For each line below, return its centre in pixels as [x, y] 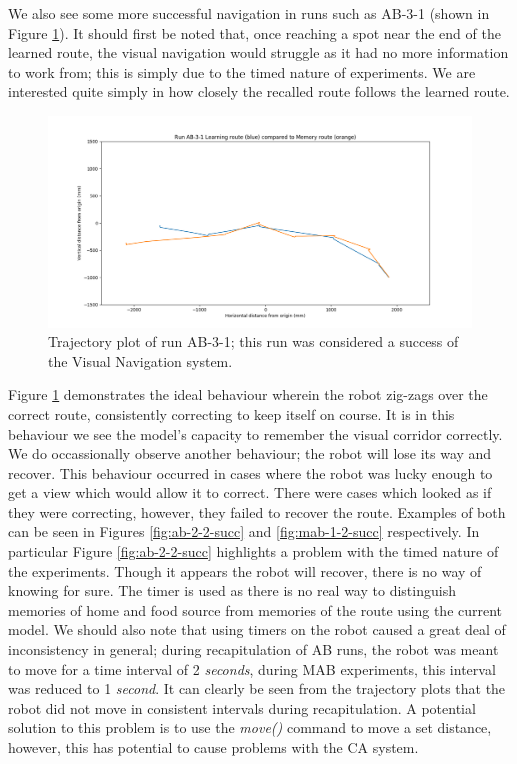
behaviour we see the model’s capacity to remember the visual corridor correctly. [255, 433]
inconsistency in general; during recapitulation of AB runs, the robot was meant [253, 649]
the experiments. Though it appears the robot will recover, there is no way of [245, 570]
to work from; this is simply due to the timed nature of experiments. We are [242, 71]
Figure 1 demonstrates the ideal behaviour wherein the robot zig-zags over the [248, 394]
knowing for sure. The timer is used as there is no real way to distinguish [232, 590]
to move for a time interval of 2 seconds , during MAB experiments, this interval [252, 668]
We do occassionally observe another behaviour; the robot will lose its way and [250, 453]
